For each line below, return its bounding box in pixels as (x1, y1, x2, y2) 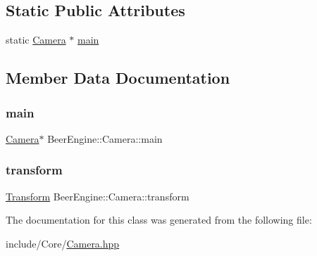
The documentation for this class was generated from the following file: (6, 212, 312, 227)
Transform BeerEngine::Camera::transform (6, 188, 189, 203)
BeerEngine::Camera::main (47, 131, 163, 146)
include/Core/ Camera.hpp (6, 236, 120, 250)
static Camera (6, 32, 66, 47)
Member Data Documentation (6, 67, 230, 89)
